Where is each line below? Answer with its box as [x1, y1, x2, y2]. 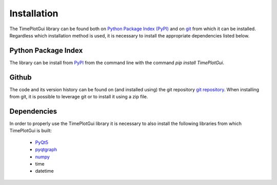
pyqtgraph [35, 147, 57, 153]
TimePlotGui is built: [9, 128, 52, 134]
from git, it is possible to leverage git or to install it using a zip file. [9, 94, 148, 100]
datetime [35, 168, 54, 174]
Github [9, 73, 32, 81]
